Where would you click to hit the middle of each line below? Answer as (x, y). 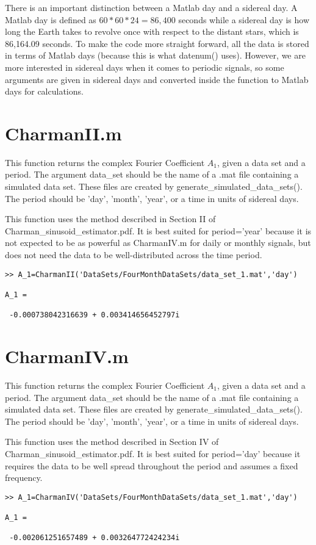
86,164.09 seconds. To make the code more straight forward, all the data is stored (157, 43)
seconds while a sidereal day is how (244, 19)
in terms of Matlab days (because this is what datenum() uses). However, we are (155, 55)
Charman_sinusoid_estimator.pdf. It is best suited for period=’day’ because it (153, 453)
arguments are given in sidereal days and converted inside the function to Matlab (157, 79)
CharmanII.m (63, 133)
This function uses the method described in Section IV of (112, 442)
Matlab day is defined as (51, 19)
